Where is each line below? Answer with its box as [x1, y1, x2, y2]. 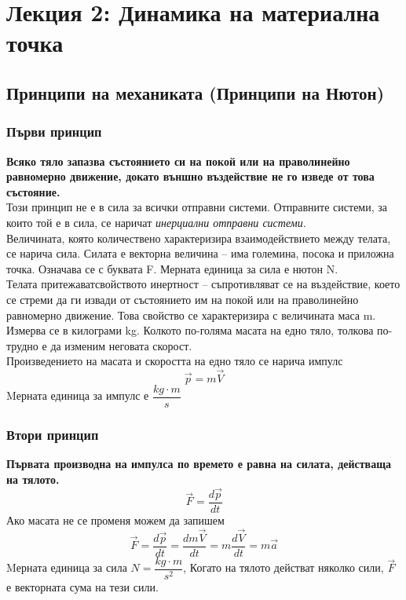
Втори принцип [6, 425, 99, 445]
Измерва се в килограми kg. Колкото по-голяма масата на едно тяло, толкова [6, 322, 374, 338]
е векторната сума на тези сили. [6, 578, 159, 595]
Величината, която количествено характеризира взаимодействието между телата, [6, 229, 391, 246]
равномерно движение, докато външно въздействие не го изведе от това [6, 168, 375, 185]
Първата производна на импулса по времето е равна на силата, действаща [6, 455, 391, 472]
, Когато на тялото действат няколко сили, [183, 559, 384, 576]
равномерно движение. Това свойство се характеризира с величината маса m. [6, 306, 376, 323]
